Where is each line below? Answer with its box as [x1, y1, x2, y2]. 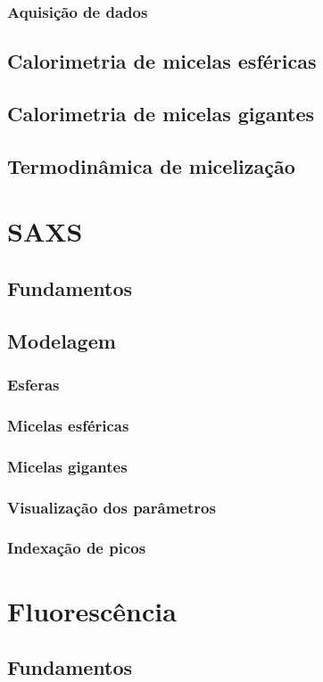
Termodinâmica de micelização [7, 152, 295, 179]
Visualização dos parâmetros [7, 496, 216, 518]
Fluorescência [7, 592, 177, 629]
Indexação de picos [7, 537, 146, 559]
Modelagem [7, 326, 116, 354]
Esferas [7, 374, 60, 396]
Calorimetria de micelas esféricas [7, 47, 317, 75]
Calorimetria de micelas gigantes [7, 100, 315, 127]
